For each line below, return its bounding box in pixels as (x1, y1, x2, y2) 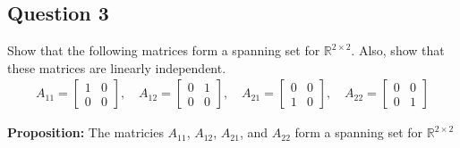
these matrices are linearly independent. (7, 58, 226, 77)
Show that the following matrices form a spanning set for (7, 41, 320, 60)
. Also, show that (351, 41, 445, 60)
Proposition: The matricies (7, 123, 164, 142)
